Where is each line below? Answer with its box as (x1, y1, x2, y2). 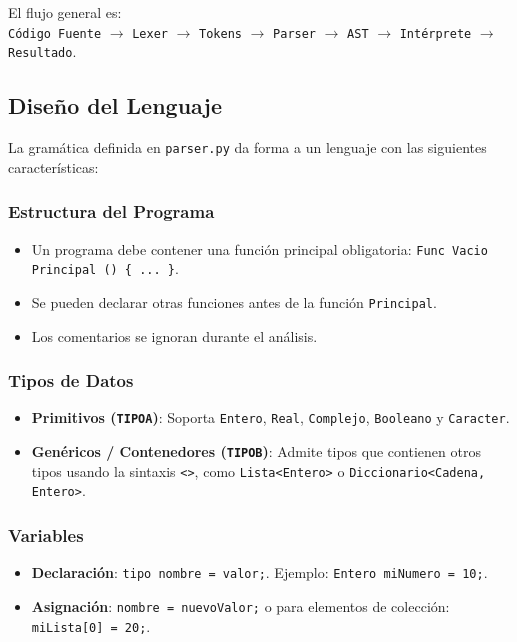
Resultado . (8, 41, 77, 62)
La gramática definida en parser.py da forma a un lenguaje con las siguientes (8, 137, 487, 158)
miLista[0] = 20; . (31, 615, 151, 636)
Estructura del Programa (8, 199, 215, 224)
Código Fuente (8, 26, 102, 41)
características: (8, 156, 99, 177)
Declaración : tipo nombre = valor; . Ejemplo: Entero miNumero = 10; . (31, 562, 488, 583)
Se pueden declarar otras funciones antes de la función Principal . (31, 291, 437, 312)
